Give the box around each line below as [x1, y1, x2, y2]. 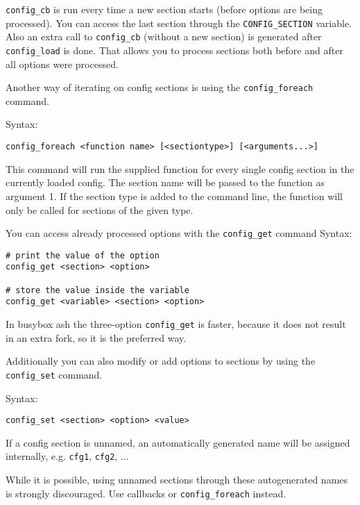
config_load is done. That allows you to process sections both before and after [6, 42, 343, 57]
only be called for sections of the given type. [6, 202, 194, 217]
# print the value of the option [6, 250, 160, 260]
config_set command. [6, 367, 103, 381]
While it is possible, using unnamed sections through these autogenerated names [6, 472, 348, 487]
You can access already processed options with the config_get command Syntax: [6, 226, 352, 240]
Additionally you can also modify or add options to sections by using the [6, 354, 316, 368]
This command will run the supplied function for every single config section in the [6, 161, 354, 176]
